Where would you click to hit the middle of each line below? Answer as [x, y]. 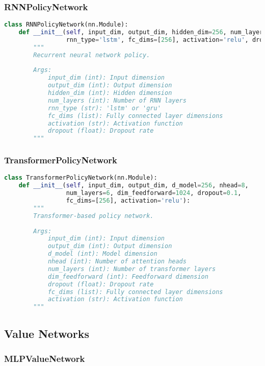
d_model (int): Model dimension [102, 254]
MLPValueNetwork [45, 358]
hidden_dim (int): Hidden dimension [110, 93]
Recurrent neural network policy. [92, 55]
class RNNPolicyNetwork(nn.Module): [66, 25]
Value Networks [47, 333]
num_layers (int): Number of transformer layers [132, 269]
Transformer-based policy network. [94, 216]
